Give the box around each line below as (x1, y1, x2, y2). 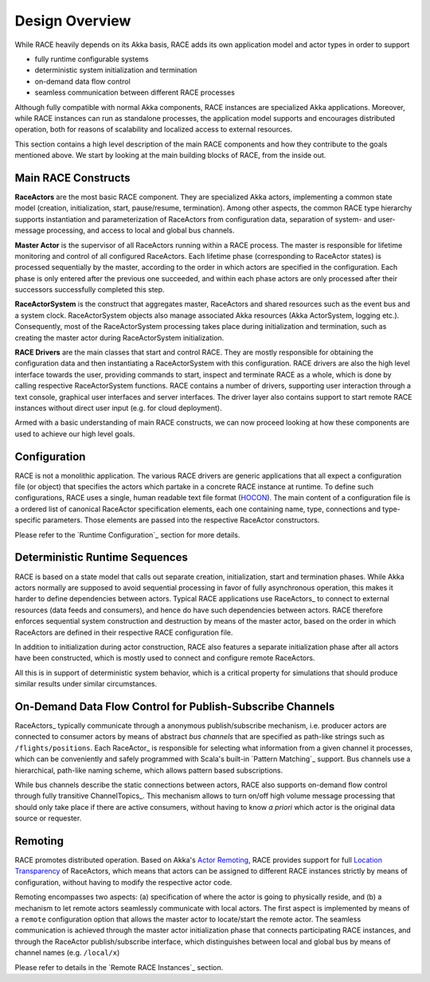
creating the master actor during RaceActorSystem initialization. (14, 333, 225, 342)
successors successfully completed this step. (14, 285, 165, 295)
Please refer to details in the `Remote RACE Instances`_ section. (14, 962, 224, 972)
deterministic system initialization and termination (34, 65, 197, 75)
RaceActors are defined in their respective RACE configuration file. (14, 628, 233, 637)
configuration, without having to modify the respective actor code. (14, 877, 233, 887)
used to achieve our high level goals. (14, 428, 135, 438)
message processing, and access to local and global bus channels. (14, 225, 235, 235)
